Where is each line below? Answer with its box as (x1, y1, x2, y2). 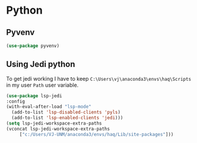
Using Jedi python (6, 59, 75, 69)
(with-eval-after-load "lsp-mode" (6, 104, 92, 110)
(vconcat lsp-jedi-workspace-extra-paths (6, 126, 110, 132)
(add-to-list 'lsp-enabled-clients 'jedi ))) (11, 115, 123, 121)
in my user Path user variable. (6, 81, 79, 88)
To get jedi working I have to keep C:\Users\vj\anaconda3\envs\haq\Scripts (6, 75, 192, 82)
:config (6, 98, 26, 104)
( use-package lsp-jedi (6, 93, 62, 98)
